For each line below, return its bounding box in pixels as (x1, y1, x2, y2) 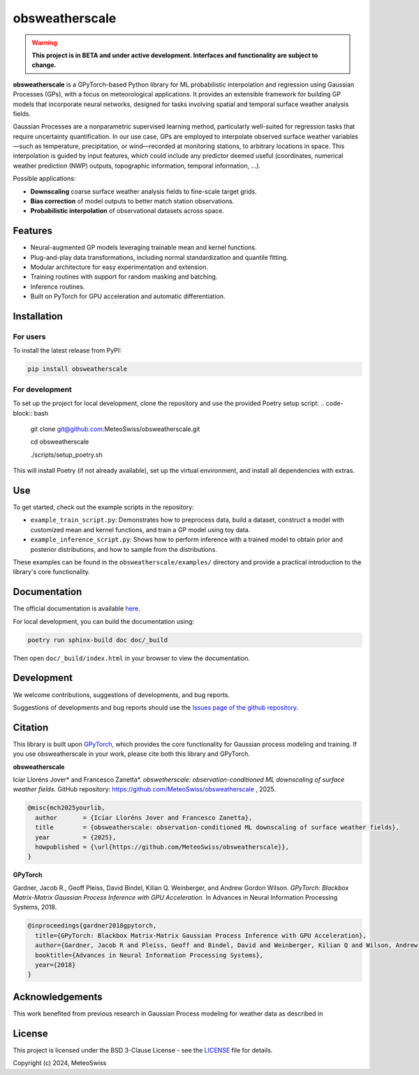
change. (31, 61, 57, 69)
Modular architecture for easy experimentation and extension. (30, 263, 209, 272)
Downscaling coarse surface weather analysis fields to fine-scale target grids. (30, 187, 258, 196)
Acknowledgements (13, 990, 103, 1002)
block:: (13, 409, 33, 417)
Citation (13, 722, 49, 733)
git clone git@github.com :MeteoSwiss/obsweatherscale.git (30, 425, 200, 433)
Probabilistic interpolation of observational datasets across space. (30, 207, 225, 215)
